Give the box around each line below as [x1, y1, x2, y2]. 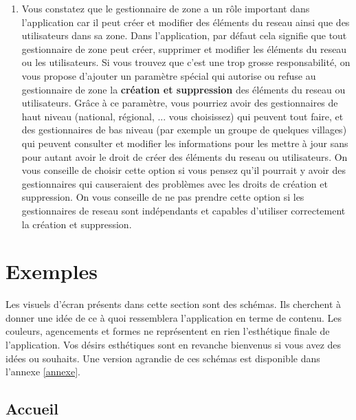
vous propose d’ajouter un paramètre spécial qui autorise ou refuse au [21, 68, 316, 82]
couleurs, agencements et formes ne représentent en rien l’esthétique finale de [5, 324, 330, 338]
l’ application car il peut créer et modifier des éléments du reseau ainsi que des [21, 14, 350, 29]
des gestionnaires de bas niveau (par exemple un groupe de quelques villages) [21, 122, 347, 137]
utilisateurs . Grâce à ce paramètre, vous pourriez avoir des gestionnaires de [21, 96, 338, 110]
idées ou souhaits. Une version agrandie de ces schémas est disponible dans [5, 351, 320, 365]
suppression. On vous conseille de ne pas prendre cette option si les [21, 190, 304, 204]
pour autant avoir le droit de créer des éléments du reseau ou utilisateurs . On [21, 149, 348, 164]
